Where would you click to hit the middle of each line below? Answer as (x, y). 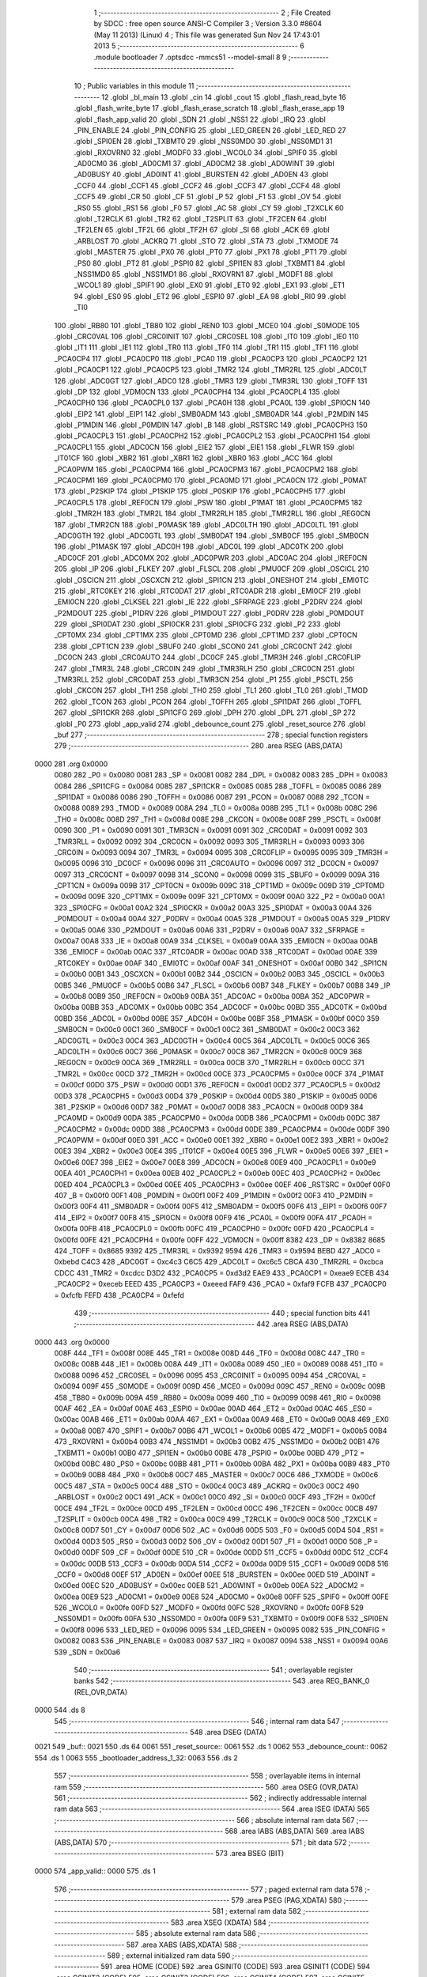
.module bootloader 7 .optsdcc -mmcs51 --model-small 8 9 (190, 57)
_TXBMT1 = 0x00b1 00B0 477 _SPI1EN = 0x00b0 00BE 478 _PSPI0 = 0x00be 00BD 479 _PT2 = (210, 1453)
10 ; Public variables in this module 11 (134, 86)
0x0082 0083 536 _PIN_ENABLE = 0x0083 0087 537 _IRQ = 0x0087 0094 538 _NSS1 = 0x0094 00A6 (221, 1641)
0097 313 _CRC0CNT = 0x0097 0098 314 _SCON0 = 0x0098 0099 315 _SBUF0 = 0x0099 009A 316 (217, 875)
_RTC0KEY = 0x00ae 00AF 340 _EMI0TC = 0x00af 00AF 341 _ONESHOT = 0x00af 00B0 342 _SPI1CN (221, 963)
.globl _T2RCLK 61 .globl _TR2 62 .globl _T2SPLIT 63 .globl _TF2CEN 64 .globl (200, 219)
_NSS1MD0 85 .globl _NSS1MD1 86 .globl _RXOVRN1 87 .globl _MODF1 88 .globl (204, 274)
